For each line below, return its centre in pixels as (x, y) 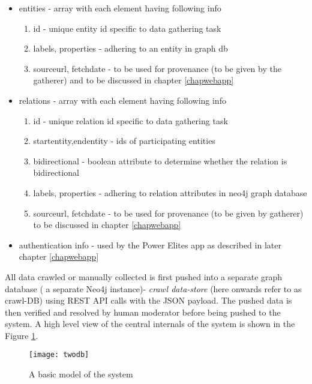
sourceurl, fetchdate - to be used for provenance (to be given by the (157, 68)
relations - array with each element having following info (122, 100)
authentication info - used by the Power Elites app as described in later (150, 244)
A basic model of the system (81, 374)
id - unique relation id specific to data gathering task (130, 120)
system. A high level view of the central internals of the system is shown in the (150, 324)
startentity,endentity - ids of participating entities (124, 141)
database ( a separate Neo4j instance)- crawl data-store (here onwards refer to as (153, 288)
